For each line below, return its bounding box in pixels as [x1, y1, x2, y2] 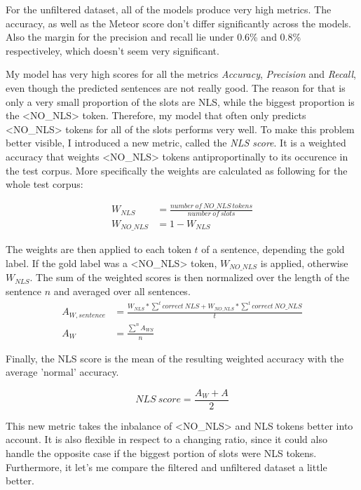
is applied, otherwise [260, 255, 348, 270]
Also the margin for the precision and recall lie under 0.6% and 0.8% [6, 29, 301, 44]
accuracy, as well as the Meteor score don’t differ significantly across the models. [6, 15, 352, 30]
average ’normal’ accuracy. [6, 365, 119, 379]
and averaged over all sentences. [53, 284, 191, 299]
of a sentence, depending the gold [201, 242, 345, 257]
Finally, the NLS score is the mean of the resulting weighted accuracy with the [6, 351, 344, 365]
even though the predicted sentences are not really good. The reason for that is [6, 80, 346, 95]
